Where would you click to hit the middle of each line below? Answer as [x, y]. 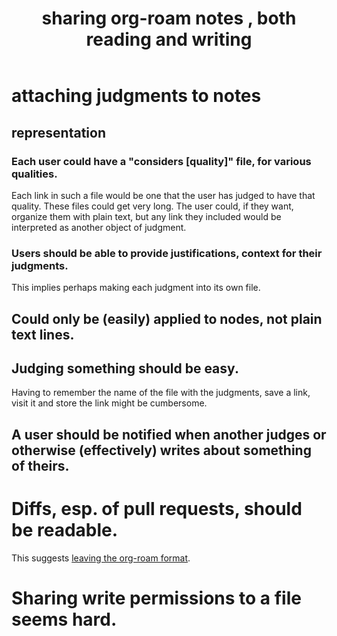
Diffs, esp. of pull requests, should [157, 508]
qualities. [34, 174]
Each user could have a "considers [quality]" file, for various [161, 161]
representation [58, 132]
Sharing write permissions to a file [156, 598]
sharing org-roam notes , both [169, 18]
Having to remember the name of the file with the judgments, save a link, [161, 393]
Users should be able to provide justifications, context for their [167, 253]
